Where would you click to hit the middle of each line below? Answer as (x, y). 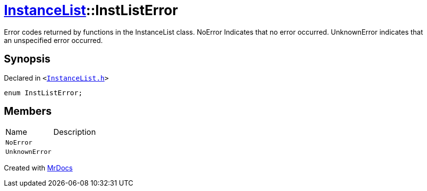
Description (75, 132)
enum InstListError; (43, 93)
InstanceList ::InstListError (91, 10)
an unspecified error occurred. (53, 40)
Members (28, 111)
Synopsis (27, 59)
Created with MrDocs (38, 168)
